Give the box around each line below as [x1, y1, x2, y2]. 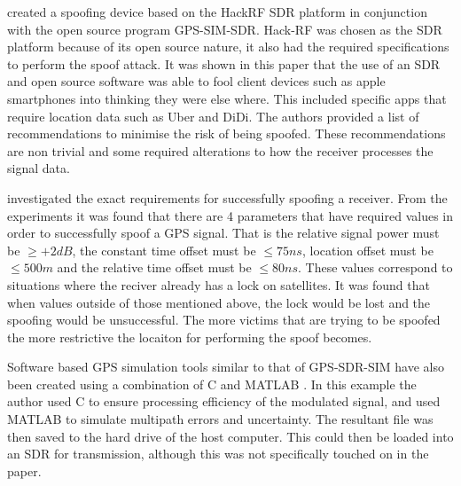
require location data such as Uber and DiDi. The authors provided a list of [7, 106, 419, 125]
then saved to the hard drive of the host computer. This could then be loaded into [7, 427, 454, 445]
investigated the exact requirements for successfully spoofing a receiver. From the [7, 188, 448, 207]
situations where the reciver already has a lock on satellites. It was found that [7, 275, 430, 294]
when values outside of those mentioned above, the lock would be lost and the [7, 293, 431, 311]
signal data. [7, 159, 70, 177]
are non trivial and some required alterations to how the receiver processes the [7, 141, 434, 160]
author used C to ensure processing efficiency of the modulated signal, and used [7, 392, 441, 411]
